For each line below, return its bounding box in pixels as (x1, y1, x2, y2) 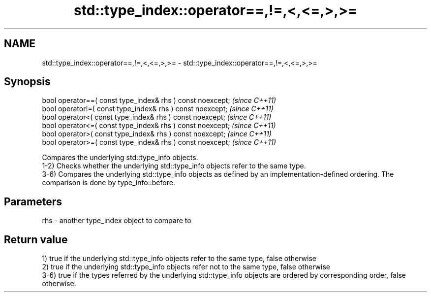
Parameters (4, 195, 62, 208)
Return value (4, 233, 68, 246)
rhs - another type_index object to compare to (42, 216, 191, 225)
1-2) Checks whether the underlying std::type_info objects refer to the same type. (42, 162, 306, 170)
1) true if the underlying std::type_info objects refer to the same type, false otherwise (42, 254, 316, 263)
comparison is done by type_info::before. (42, 178, 175, 187)
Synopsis (4, 75, 51, 88)
